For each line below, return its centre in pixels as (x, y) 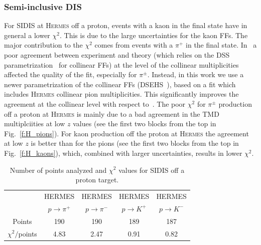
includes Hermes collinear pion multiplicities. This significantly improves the (121, 94)
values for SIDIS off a (152, 170)
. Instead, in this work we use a (195, 74)
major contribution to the (43, 45)
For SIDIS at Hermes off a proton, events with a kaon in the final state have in (126, 25)
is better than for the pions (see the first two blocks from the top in (135, 143)
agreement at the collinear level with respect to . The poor (95, 103)
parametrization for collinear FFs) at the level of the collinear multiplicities (121, 64)
